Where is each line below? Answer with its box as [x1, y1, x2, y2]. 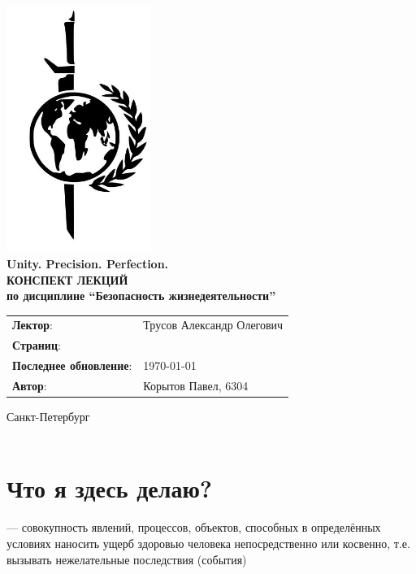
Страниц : [12, 337, 61, 354]
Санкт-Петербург [6, 408, 90, 425]
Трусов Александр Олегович [143, 316, 284, 333]
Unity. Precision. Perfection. [6, 254, 169, 272]
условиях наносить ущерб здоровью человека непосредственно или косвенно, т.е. [6, 535, 410, 552]
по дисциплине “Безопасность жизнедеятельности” [6, 287, 276, 304]
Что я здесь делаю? [6, 472, 213, 505]
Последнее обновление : [12, 357, 132, 374]
